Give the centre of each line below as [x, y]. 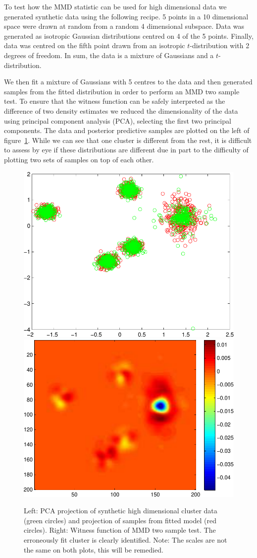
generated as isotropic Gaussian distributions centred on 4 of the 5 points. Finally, [129, 35]
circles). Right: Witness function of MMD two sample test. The [120, 530]
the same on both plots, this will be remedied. [94, 549]
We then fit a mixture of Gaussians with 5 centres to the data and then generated [128, 82]
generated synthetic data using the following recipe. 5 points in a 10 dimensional [126, 16]
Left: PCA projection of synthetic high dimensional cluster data [121, 511]
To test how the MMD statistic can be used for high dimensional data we [115, 6]
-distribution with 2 [220, 45]
